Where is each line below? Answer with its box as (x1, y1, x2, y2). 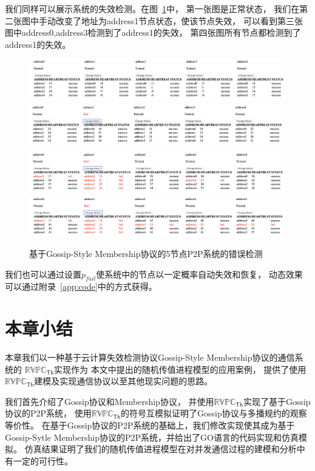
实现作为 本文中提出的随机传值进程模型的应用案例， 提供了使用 (54, 362, 307, 375)
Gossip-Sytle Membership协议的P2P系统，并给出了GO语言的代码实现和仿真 (5, 430, 299, 443)
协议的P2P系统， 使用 (5, 407, 92, 419)
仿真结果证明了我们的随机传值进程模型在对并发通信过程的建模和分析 (24, 443, 297, 455)
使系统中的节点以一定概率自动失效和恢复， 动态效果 (96, 267, 303, 280)
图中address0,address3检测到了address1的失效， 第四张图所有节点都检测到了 (5, 26, 301, 39)
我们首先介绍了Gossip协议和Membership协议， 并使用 (5, 395, 214, 407)
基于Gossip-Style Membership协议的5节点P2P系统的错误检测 (29, 247, 263, 259)
